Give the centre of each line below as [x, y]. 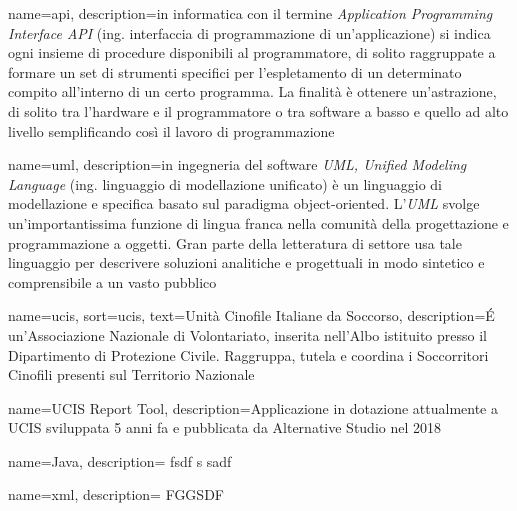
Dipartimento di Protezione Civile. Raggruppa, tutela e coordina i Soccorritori [248, 354]
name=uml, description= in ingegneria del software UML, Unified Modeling [237, 164]
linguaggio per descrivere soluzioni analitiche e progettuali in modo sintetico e [246, 262]
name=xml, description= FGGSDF [116, 494]
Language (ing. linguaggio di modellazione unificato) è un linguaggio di [225, 183]
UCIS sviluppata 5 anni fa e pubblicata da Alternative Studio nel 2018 [225, 427]
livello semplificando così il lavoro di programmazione [171, 130]
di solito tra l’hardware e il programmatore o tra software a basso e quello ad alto [258, 110]
